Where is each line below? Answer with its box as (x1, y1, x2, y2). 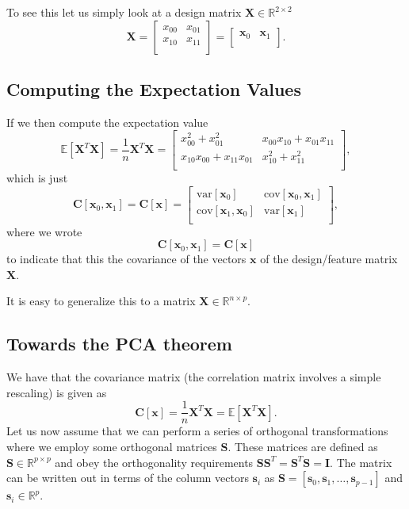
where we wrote (6, 223, 82, 239)
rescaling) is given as (6, 384, 107, 400)
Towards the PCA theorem (6, 331, 232, 356)
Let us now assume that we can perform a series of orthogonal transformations (6, 423, 388, 439)
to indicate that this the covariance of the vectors (6, 251, 247, 267)
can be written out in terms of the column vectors (6, 469, 249, 486)
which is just (6, 169, 68, 186)
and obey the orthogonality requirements (55, 454, 254, 470)
